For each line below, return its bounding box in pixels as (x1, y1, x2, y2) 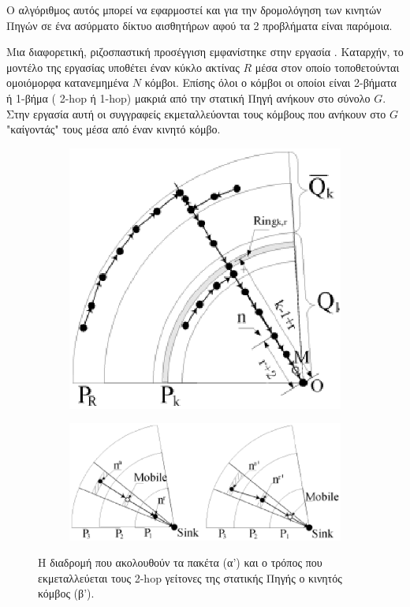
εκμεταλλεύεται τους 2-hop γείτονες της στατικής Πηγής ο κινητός (38, 569, 342, 586)
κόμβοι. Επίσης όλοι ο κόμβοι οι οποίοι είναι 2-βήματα (144, 74, 397, 91)
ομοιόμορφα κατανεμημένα (6, 74, 129, 91)
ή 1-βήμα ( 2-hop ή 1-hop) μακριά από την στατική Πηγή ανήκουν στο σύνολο (6, 89, 371, 106)
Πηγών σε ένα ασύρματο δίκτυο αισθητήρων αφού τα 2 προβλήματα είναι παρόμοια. (6, 17, 393, 33)
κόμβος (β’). (38, 585, 95, 601)
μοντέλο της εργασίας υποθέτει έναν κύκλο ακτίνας (6, 58, 240, 75)
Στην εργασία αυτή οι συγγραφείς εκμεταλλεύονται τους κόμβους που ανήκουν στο (6, 105, 386, 122)
